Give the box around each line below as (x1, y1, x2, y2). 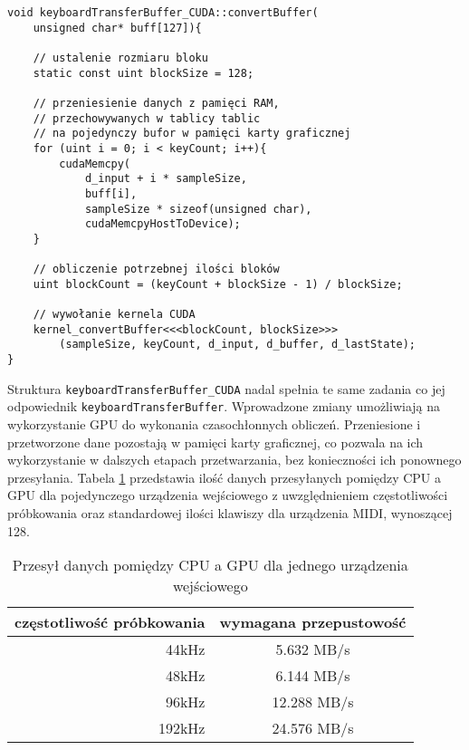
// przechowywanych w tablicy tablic (33, 111, 261, 125)
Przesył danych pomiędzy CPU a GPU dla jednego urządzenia (12, 554, 408, 576)
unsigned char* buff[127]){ (33, 21, 202, 34)
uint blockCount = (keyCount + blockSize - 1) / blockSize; (33, 277, 403, 291)
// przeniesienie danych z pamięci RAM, (33, 96, 280, 110)
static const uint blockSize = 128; (33, 66, 254, 80)
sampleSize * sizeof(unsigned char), (84, 202, 312, 216)
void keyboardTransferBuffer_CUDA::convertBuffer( (7, 6, 319, 19)
